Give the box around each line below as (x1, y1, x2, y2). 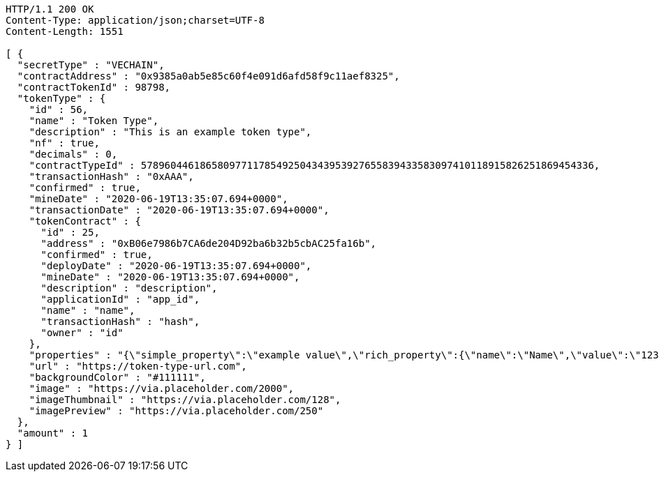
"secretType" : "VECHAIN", (17, 59, 165, 70)
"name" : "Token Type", (29, 115, 159, 126)
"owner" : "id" (40, 327, 124, 338)
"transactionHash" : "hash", (40, 316, 200, 327)
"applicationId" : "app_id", (40, 294, 200, 305)
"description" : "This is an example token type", (29, 126, 312, 137)
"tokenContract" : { (29, 215, 141, 227)
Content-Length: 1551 (6, 26, 124, 37)
